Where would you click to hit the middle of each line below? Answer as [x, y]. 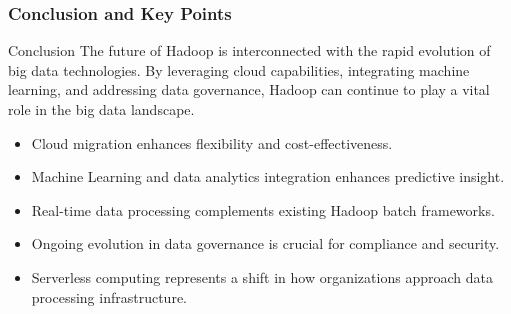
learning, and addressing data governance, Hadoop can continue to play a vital [249, 89]
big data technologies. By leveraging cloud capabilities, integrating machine [239, 69]
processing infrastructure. [109, 296]
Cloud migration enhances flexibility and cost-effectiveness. [212, 142]
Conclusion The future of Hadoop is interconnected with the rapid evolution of [249, 50]
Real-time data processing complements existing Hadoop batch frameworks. [263, 209]
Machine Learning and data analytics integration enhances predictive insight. [268, 176]
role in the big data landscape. [101, 109]
